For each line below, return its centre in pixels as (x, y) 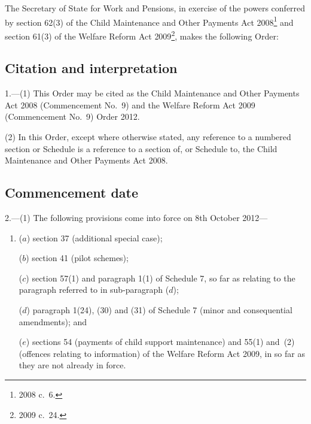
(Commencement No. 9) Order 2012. (72, 116)
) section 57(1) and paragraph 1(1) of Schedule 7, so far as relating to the (161, 278)
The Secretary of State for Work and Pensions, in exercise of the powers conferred (155, 8)
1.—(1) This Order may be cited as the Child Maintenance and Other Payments (152, 93)
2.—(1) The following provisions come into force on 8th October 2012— (136, 218)
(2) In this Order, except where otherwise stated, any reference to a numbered (148, 137)
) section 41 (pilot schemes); (77, 258)
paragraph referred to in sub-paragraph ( (94, 290)
